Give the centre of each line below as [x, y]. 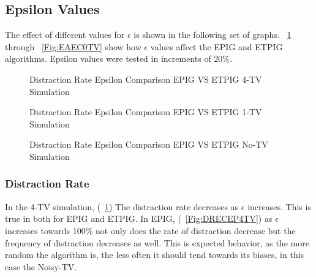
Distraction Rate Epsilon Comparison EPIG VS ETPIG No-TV [149, 144]
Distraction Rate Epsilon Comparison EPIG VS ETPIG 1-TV [146, 112]
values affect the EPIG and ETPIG [216, 46]
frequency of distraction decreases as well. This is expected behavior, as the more [157, 242]
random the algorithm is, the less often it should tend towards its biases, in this [155, 255]
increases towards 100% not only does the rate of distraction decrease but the [150, 230]
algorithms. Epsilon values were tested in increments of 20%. [118, 59]
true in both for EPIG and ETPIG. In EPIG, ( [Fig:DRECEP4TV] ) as [139, 218]
